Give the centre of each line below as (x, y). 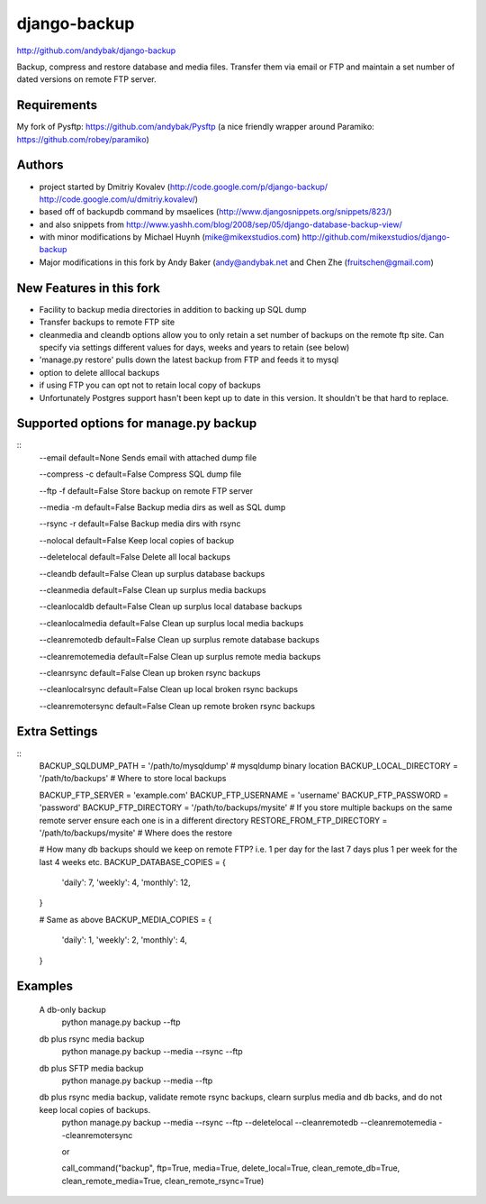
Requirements (57, 105)
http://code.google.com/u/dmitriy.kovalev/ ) (118, 199)
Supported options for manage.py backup (137, 424)
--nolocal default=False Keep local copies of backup (136, 540)
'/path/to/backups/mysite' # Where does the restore (136, 833)
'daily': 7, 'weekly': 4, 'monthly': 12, (126, 882)
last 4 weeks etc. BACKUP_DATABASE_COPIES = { (133, 862)
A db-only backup (73, 1010)
